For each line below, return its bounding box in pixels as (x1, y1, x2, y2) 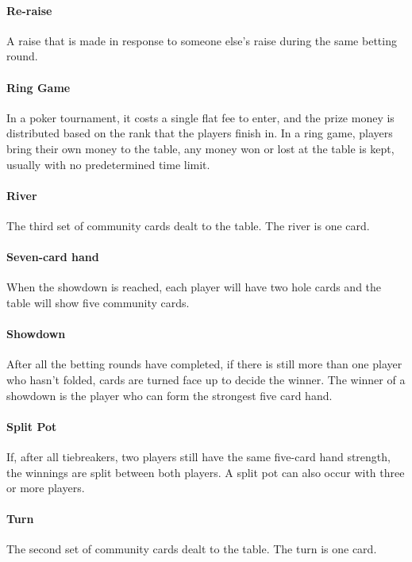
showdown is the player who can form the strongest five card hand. (6, 387, 333, 403)
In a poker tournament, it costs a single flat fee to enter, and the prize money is (6, 109, 395, 125)
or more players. (6, 479, 85, 496)
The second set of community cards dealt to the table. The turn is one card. (6, 541, 377, 557)
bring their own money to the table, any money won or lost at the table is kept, (6, 140, 395, 156)
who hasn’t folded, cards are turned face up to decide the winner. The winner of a (6, 371, 406, 387)
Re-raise (6, 2, 52, 18)
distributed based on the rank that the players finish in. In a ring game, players (6, 125, 393, 141)
